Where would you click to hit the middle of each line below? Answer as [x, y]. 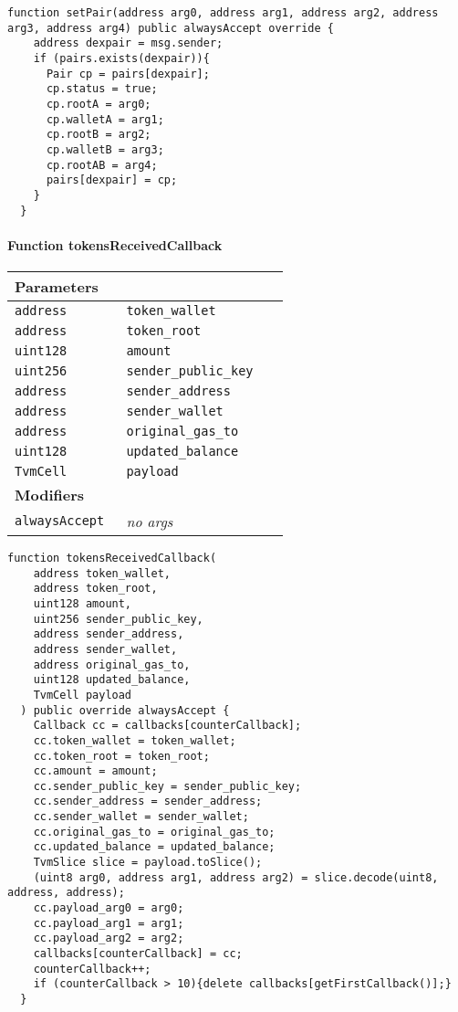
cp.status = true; [102, 89]
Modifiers [50, 494]
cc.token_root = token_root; [121, 756]
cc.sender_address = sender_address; [148, 801]
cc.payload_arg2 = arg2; [109, 938]
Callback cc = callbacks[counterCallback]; [167, 726]
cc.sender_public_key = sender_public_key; [167, 786]
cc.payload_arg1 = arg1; [109, 923]
